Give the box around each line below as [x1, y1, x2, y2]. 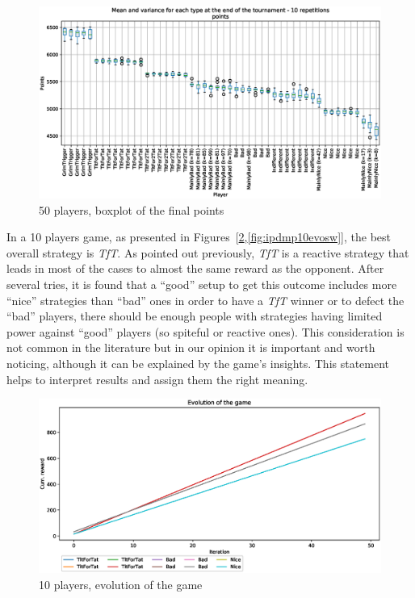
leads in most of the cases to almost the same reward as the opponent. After [6, 260, 384, 277]
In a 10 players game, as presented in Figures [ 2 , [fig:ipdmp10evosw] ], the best [6, 228, 392, 245]
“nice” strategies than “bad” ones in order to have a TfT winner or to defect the [6, 291, 405, 308]
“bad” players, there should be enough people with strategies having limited [6, 307, 383, 324]
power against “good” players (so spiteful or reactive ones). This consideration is [6, 323, 405, 340]
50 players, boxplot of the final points [39, 201, 224, 218]
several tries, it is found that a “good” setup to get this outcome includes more [6, 276, 397, 293]
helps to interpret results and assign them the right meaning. [6, 370, 308, 387]
